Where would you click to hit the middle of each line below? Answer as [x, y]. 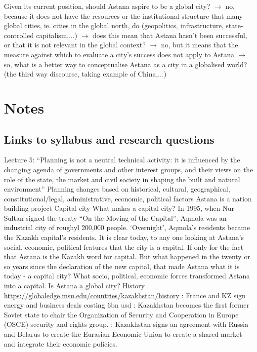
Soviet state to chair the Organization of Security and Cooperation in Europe [121, 314]
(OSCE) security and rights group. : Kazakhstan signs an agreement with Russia [126, 324]
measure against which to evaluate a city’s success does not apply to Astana [119, 54]
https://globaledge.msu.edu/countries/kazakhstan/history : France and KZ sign [125, 295]
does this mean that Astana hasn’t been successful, [170, 35]
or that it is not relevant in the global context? [75, 45]
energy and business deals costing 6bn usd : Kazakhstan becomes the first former [127, 305]
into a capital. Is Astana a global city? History [74, 286]
